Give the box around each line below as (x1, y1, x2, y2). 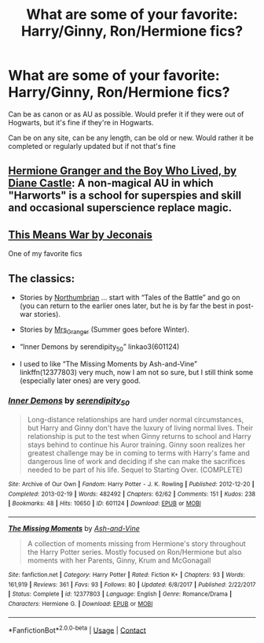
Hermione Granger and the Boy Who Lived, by (8, 164, 237, 178)
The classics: (8, 272, 75, 285)
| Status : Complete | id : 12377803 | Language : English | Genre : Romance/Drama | (8, 590, 233, 598)
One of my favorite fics (8, 249, 82, 258)
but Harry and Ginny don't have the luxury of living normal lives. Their (27, 423, 254, 433)
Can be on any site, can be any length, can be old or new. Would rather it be (8, 132, 254, 143)
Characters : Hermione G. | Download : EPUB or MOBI (8, 600, 153, 608)
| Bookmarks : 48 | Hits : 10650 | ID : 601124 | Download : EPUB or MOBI (8, 500, 202, 507)
